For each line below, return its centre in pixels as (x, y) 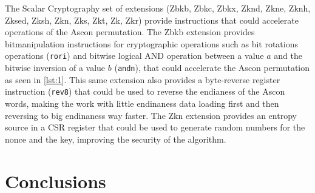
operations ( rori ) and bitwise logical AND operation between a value (134, 56)
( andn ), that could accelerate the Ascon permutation (212, 68)
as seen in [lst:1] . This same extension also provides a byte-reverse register (143, 79)
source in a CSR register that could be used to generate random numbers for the (155, 127)
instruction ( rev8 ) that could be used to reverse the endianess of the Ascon (145, 91)
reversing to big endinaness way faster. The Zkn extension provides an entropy (151, 115)
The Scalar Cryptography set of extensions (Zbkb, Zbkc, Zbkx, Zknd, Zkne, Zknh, (158, 8)
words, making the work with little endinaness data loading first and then (142, 103)
